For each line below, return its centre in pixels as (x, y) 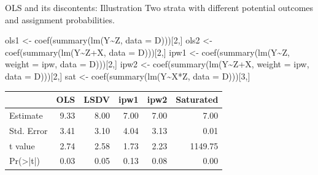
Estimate (26, 115)
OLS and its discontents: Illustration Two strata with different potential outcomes (159, 7)
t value (22, 145)
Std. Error (29, 130)
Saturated (197, 99)
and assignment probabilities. (60, 19)
